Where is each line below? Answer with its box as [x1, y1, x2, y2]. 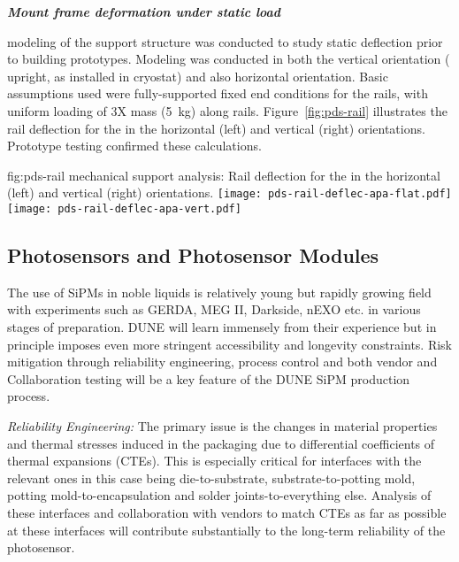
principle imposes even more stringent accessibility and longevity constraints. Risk [7, 335, 453, 353]
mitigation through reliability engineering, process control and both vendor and [7, 352, 438, 371]
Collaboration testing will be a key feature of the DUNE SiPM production [7, 369, 410, 388]
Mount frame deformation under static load [7, 3, 281, 20]
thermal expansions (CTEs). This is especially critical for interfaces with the [7, 451, 422, 470]
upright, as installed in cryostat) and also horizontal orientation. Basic [7, 66, 388, 85]
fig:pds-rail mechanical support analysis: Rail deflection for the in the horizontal [7, 166, 440, 184]
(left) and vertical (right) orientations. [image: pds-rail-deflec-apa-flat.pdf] [7, 183, 452, 202]
